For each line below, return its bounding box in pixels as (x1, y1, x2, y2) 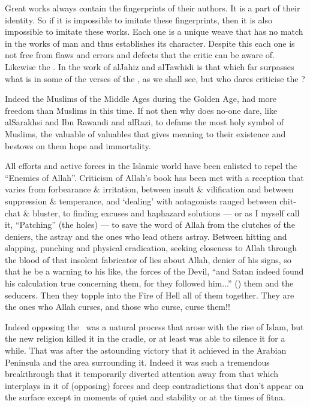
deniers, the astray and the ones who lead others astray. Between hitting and (5, 230, 287, 242)
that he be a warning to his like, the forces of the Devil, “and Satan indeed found (5, 265, 304, 278)
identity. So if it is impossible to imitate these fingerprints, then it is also (5, 13, 272, 26)
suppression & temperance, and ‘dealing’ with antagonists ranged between (5, 194, 277, 207)
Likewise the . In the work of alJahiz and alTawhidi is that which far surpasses (5, 60, 294, 73)
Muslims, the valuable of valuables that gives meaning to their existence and (5, 127, 286, 140)
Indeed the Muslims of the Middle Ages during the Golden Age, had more (5, 92, 277, 105)
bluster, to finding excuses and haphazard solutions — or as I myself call (32, 206, 300, 219)
